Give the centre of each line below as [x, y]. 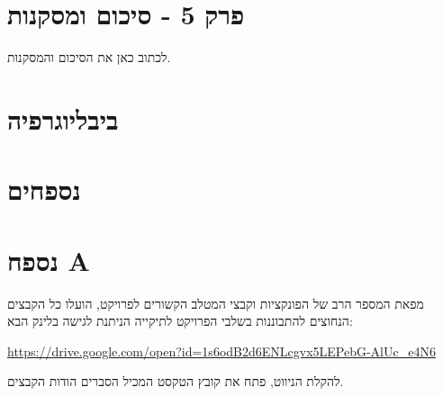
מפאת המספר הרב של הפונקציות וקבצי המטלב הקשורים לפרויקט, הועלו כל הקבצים [216, 303]
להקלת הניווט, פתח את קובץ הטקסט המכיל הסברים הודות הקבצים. [176, 381]
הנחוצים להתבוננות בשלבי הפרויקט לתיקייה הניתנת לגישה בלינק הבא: [180, 321]
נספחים [44, 189]
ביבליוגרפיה [63, 118]
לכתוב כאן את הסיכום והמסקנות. [89, 57]
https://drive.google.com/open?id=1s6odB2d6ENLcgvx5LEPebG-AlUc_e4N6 [221, 351]
